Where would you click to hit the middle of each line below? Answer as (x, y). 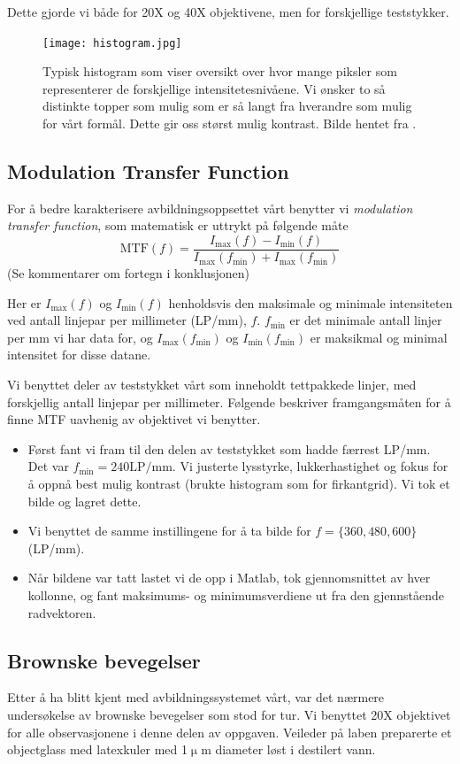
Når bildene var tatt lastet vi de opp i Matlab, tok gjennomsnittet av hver (229, 578)
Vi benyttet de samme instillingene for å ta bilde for (169, 531)
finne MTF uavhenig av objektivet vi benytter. (134, 419)
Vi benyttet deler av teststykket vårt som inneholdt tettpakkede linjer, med (212, 385)
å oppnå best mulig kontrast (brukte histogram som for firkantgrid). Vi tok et (239, 484)
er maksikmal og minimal (379, 337)
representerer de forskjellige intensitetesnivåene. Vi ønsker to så (214, 88)
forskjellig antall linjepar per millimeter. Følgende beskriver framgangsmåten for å (229, 401)
